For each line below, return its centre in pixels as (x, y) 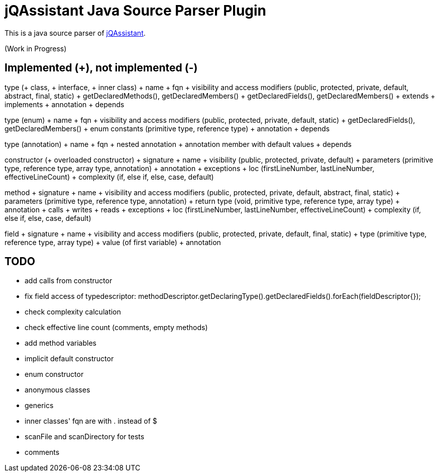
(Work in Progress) (36, 48)
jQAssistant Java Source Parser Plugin (136, 11)
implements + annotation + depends (65, 104)
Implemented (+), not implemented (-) (101, 68)
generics (39, 406)
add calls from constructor (69, 281)
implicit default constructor (69, 359)
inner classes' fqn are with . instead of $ (91, 421)
